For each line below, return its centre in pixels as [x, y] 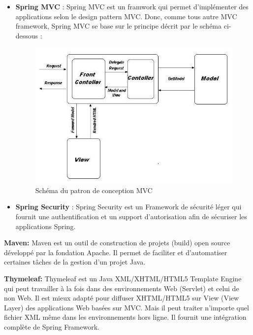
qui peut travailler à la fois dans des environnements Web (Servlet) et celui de [122, 288]
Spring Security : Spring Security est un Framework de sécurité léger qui [128, 207]
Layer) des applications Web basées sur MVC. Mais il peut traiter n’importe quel [126, 307]
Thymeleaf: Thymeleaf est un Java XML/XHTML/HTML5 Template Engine [123, 278]
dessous [27, 35]
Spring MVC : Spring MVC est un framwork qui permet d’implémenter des [132, 6]
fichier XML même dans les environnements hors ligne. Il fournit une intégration [125, 317]
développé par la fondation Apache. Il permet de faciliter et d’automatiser [116, 252]
